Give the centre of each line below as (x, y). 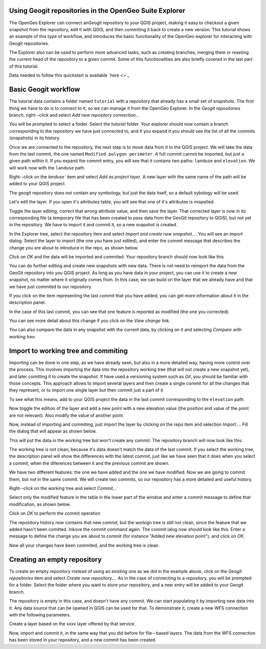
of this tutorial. (24, 66)
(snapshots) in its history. (35, 138)
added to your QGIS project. (37, 184)
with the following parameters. (40, 615)
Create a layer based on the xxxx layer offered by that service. (72, 624)
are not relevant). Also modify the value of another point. (66, 415)
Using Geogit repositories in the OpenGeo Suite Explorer (97, 11)
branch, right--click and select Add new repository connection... (74, 115)
